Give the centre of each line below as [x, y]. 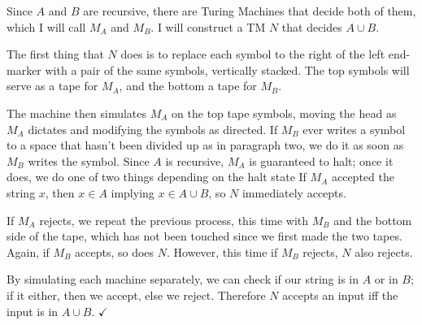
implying [133, 192]
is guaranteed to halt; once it [321, 160]
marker [24, 69]
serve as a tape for [52, 86]
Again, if [28, 251]
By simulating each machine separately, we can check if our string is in [183, 279]
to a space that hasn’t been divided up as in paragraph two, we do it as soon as [205, 145]
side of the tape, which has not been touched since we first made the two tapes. [204, 236]
